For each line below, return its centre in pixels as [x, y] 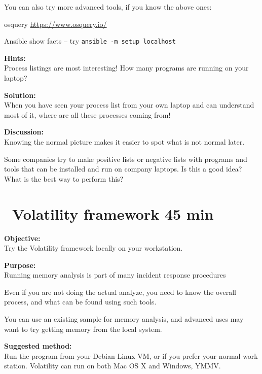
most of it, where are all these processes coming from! [87, 114]
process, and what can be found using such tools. [80, 302]
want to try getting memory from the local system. [83, 329]
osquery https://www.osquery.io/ [55, 24]
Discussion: [24, 132]
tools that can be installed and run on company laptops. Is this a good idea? [123, 169]
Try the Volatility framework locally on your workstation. [93, 248]
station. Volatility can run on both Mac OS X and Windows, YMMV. [113, 366]
